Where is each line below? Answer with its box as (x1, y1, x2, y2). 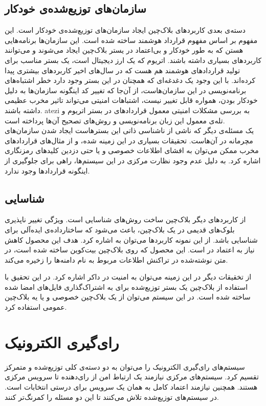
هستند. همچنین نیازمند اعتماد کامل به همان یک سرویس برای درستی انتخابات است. (5, 381, 258, 392)
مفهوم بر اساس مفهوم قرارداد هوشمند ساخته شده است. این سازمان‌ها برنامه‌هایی (5, 34, 258, 45)
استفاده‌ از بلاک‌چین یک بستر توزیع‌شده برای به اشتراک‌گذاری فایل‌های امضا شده (5, 281, 248, 292)
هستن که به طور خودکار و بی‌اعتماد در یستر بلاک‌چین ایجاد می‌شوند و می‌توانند (5, 45, 243, 55)
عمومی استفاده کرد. (5, 302, 67, 312)
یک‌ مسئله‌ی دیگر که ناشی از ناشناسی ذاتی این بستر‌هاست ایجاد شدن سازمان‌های (5, 125, 254, 136)
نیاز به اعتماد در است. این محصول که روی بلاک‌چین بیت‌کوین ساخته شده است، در (5, 244, 255, 255)
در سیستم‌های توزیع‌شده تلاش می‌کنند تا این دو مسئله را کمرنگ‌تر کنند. (5, 391, 219, 402)
